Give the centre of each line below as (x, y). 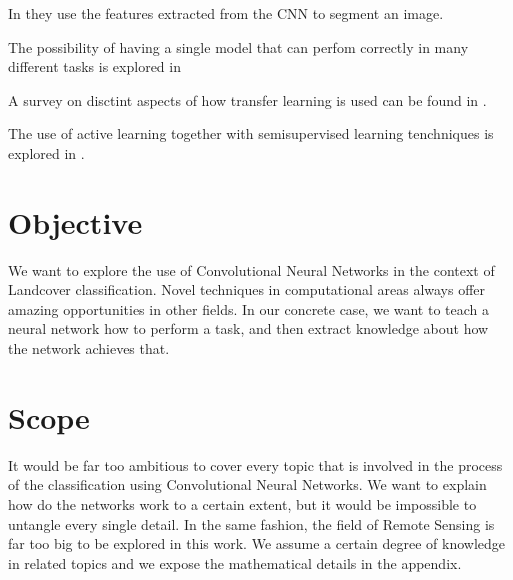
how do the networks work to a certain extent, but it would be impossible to (242, 503)
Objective (75, 221)
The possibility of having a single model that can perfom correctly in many (238, 46)
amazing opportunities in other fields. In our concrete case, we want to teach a (249, 308)
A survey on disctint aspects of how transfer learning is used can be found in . (247, 99)
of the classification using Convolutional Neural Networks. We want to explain (247, 484)
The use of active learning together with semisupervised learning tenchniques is (251, 133)
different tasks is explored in (94, 66)
